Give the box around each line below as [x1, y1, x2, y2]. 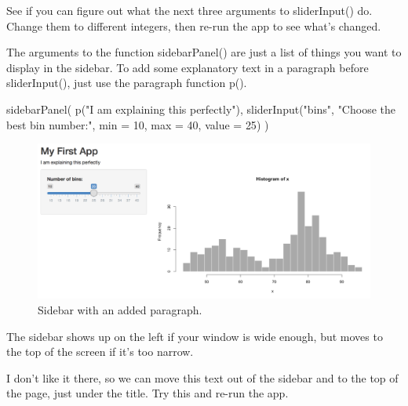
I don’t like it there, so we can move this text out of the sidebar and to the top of [6, 369, 399, 386]
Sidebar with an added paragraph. [38, 302, 202, 318]
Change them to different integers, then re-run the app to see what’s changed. [6, 17, 381, 34]
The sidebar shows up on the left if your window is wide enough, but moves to [6, 328, 383, 344]
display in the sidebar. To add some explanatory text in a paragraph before [6, 59, 369, 75]
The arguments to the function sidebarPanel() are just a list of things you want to [6, 44, 402, 60]
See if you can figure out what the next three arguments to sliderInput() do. [6, 2, 373, 18]
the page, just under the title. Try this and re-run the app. [6, 385, 289, 401]
